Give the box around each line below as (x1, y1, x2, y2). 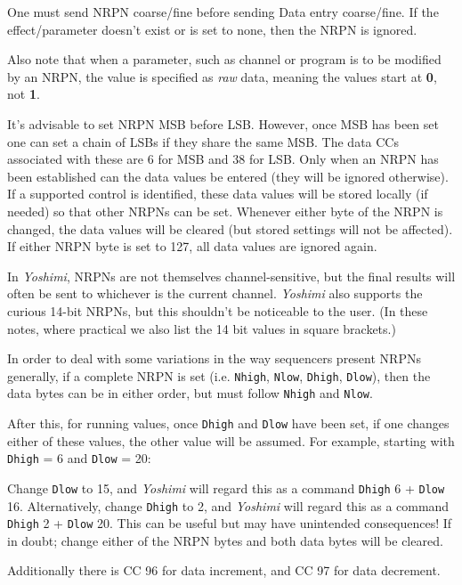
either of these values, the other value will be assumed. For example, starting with (7, 431, 455, 450)
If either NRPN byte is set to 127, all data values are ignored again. (7, 237, 377, 256)
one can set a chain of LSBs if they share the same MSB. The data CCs (7, 132, 399, 150)
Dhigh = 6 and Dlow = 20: (7, 449, 151, 467)
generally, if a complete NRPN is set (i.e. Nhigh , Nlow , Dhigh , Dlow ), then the (7, 366, 431, 385)
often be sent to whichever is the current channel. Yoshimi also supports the (7, 284, 423, 303)
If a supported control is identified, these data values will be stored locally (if (7, 184, 428, 203)
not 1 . (7, 85, 40, 103)
